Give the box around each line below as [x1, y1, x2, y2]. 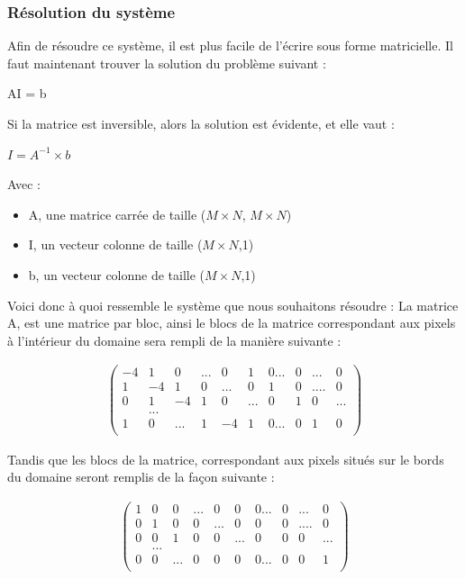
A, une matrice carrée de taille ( [28, 204, 206, 223]
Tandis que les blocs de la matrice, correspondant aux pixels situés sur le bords [7, 449, 444, 468]
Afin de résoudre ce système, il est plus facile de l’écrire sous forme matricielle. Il [7, 36, 453, 55]
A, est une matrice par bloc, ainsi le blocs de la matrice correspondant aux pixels [7, 313, 456, 332]
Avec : [7, 175, 41, 194]
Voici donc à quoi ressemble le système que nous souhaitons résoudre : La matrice [7, 295, 459, 314]
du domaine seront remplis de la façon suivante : [7, 467, 275, 486]
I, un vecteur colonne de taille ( [28, 235, 203, 254]
